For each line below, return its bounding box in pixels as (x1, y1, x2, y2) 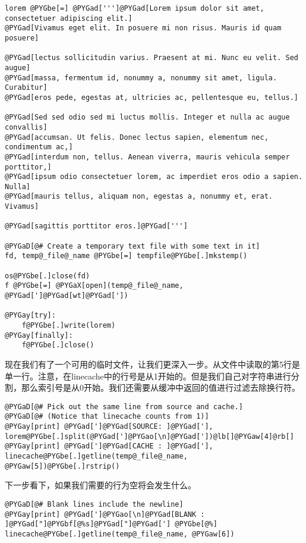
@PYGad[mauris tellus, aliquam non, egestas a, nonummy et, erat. (5, 192, 273, 201)
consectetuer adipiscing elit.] (5, 14, 133, 23)
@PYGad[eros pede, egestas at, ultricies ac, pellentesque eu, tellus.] (5, 93, 298, 102)
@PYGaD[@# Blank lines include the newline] (5, 500, 184, 509)
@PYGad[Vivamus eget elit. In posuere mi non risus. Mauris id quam (5, 24, 282, 33)
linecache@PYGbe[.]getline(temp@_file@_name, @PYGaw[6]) (5, 529, 235, 538)
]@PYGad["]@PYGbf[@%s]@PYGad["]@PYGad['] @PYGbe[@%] (5, 520, 217, 529)
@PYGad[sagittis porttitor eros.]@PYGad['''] (5, 222, 188, 231)
